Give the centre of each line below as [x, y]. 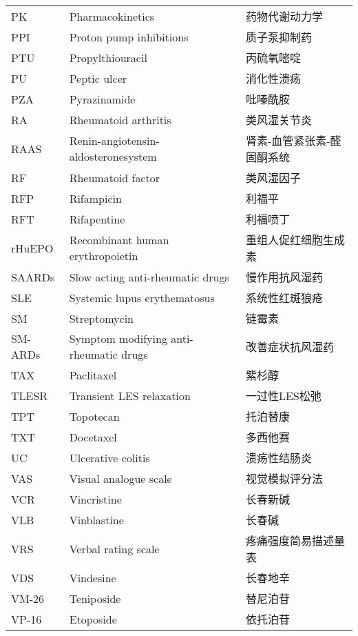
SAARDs [33, 277]
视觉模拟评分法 [284, 478]
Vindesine [93, 577]
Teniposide [95, 598]
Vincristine [95, 499]
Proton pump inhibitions [129, 37]
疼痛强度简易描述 [289, 540]
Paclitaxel [93, 375]
